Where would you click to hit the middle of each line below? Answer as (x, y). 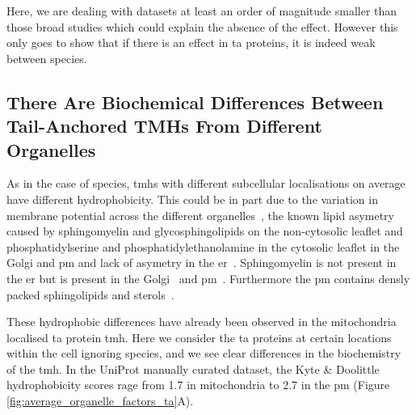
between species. (47, 58)
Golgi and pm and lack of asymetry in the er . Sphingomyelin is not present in (202, 263)
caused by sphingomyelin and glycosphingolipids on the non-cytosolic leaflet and (205, 231)
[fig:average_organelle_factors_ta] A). (100, 401)
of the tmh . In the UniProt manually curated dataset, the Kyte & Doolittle (193, 368)
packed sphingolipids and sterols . (90, 294)
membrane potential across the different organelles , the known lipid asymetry (201, 215)
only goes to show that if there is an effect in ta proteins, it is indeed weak (191, 42)
